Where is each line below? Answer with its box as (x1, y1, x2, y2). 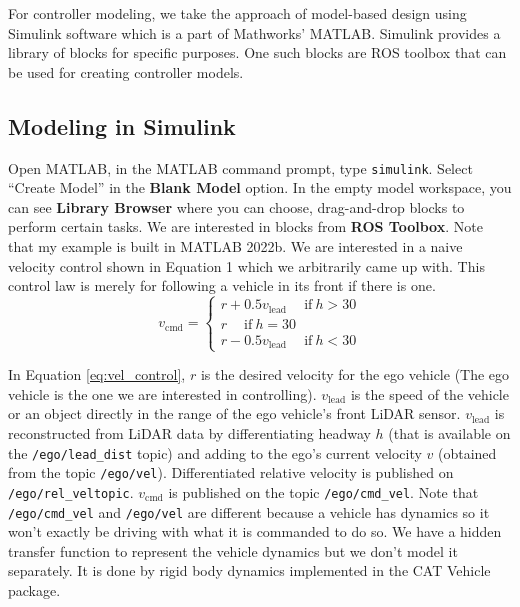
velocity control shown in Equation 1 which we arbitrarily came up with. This (8, 255, 485, 276)
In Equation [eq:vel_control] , (8, 364, 186, 385)
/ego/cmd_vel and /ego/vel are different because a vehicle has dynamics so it (8, 501, 490, 522)
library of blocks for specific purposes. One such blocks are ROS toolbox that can (8, 42, 507, 63)
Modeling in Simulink (8, 110, 236, 141)
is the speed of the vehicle (350, 383, 509, 404)
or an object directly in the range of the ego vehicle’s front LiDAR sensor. (8, 403, 461, 424)
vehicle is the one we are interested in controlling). (8, 383, 317, 404)
